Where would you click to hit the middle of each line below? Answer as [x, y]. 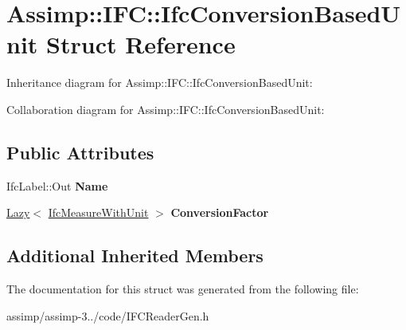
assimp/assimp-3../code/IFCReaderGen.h [108, 315]
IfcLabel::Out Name [57, 185]
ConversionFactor [220, 212]
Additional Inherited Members [135, 255]
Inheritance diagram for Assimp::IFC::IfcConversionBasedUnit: [160, 82]
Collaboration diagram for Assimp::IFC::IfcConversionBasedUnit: [166, 109]
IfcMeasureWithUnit [98, 212]
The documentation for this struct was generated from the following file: [183, 289]
